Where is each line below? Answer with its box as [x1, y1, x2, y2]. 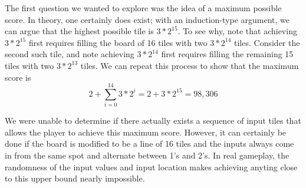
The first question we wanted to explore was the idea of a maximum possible [5, 2, 282, 14]
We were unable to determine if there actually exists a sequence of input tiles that [5, 114, 301, 127]
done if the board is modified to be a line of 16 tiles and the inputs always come [5, 137, 294, 150]
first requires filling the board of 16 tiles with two [28, 36, 208, 48]
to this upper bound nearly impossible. [5, 172, 145, 184]
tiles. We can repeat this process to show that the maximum [80, 59, 299, 71]
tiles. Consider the [234, 36, 300, 48]
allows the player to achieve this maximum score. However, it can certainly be [5, 126, 287, 138]
